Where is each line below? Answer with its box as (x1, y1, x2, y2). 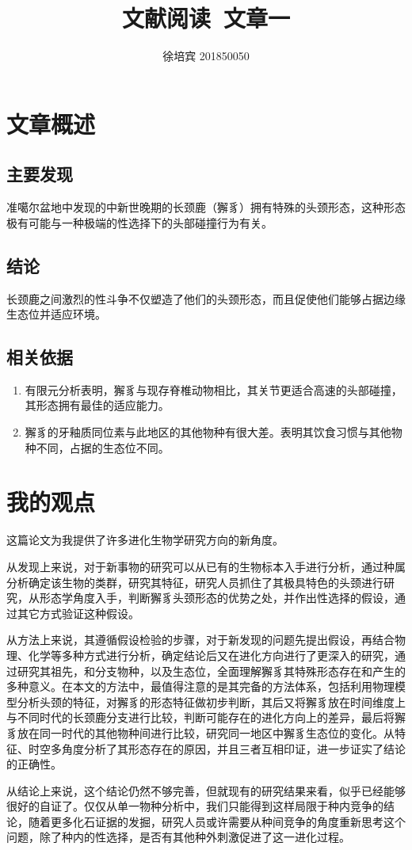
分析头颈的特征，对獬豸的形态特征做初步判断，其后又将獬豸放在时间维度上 (17, 693, 406, 710)
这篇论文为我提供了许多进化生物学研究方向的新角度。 (6, 532, 284, 548)
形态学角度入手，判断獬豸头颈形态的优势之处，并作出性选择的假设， (39, 589, 395, 606)
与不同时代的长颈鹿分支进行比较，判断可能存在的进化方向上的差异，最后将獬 (6, 709, 406, 726)
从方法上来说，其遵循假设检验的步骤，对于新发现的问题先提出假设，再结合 (6, 631, 395, 648)
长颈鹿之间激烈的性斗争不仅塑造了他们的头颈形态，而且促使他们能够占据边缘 (6, 290, 406, 307)
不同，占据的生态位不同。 (36, 439, 170, 455)
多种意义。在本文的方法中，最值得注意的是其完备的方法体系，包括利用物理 (6, 678, 395, 695)
